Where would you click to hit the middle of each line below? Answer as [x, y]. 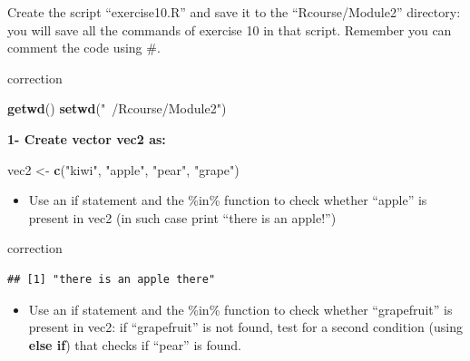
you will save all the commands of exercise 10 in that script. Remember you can [230, 29]
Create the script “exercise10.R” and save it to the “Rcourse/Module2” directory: [234, 12]
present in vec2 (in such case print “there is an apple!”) [182, 217]
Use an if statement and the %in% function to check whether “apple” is [228, 200]
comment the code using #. [84, 48]
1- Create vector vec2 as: [87, 138]
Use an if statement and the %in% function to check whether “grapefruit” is [240, 309]
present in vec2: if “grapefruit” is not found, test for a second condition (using [245, 327]
